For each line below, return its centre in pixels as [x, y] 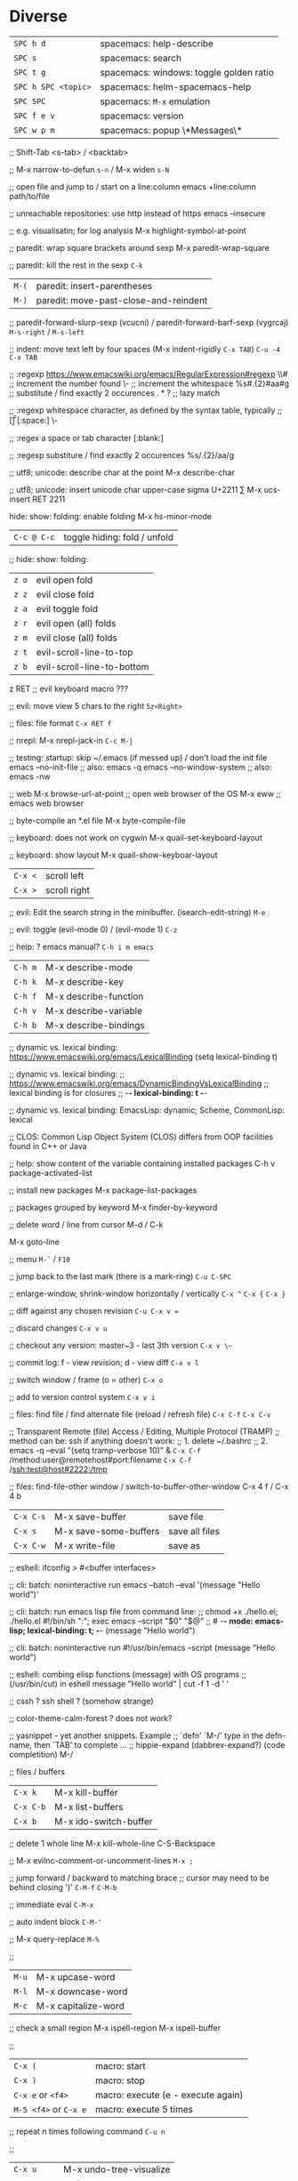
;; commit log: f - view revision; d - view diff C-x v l [104, 1362]
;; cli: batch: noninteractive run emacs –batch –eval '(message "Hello [135, 1584]
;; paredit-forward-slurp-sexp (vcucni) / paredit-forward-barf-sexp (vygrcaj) [149, 322]
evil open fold [64, 580]
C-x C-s [30, 1517]
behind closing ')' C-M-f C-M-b [63, 1887]
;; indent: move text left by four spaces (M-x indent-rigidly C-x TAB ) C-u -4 [145, 349]
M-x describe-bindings [95, 1025]
